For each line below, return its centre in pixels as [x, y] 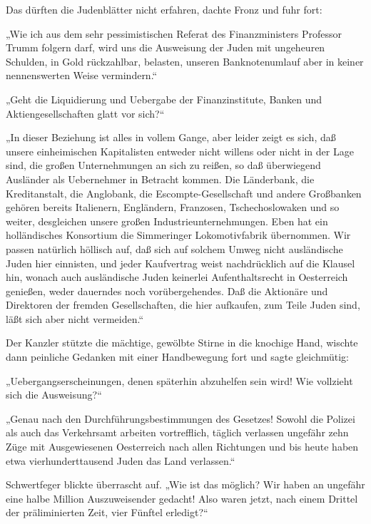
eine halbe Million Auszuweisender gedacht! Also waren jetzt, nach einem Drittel [182, 498]
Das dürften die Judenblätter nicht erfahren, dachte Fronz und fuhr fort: [164, 9]
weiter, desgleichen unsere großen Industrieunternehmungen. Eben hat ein [167, 221]
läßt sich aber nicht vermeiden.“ [75, 318]
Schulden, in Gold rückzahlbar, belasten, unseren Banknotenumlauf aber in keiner [185, 61]
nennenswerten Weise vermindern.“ [82, 75]
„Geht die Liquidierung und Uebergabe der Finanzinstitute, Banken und [164, 99]
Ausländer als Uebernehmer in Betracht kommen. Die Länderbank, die [160, 179]
